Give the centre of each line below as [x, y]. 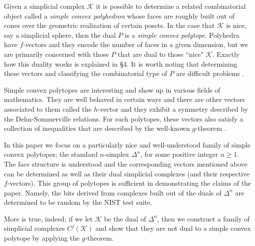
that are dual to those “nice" [161, 54]
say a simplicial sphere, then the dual [60, 35]
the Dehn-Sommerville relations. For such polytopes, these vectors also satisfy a [124, 118]
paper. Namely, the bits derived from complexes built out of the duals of [113, 192]
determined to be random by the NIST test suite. [78, 202]
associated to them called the [48, 109]
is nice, [236, 25]
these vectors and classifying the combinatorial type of [86, 73]
